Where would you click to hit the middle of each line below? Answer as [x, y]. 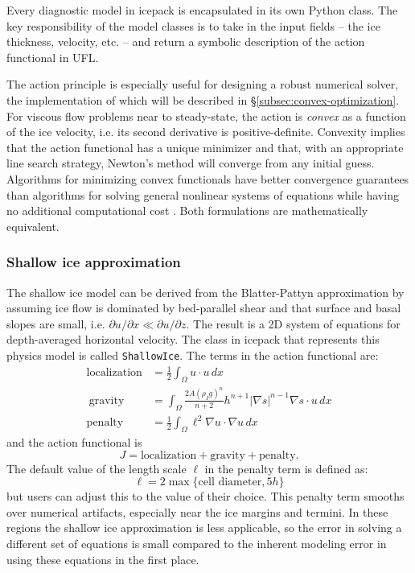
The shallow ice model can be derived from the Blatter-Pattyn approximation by [205, 292]
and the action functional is [74, 441]
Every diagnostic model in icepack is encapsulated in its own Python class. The [202, 10]
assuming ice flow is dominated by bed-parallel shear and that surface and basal [204, 308]
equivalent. [33, 226]
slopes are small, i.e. [56, 323]
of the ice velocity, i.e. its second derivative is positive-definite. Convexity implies [206, 132]
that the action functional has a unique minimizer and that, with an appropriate [205, 147]
